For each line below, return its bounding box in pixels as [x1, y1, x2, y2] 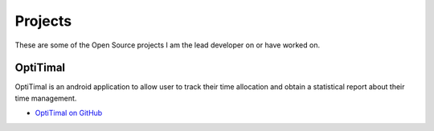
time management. [14, 93, 77, 103]
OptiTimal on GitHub [35, 108, 103, 118]
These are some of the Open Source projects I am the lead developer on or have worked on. [14, 40, 321, 50]
